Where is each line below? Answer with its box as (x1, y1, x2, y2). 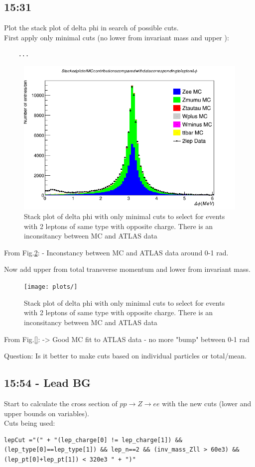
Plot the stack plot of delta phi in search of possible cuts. (4, 22, 179, 33)
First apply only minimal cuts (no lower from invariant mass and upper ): (4, 32, 229, 42)
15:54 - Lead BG (4, 375, 91, 390)
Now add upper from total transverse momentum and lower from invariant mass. (4, 264, 251, 274)
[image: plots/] (24, 283, 78, 291)
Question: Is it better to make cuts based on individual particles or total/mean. (4, 350, 247, 361)
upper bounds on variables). (4, 408, 89, 418)
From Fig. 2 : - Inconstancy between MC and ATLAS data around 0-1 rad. (4, 247, 229, 257)
